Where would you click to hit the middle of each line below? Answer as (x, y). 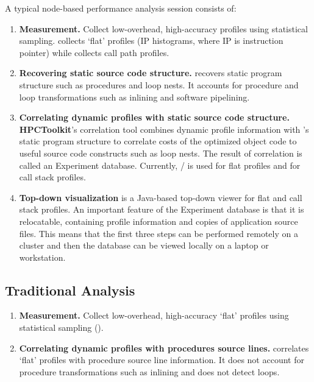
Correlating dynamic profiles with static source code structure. (154, 117)
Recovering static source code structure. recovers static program (151, 73)
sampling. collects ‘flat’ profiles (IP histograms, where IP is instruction (151, 41)
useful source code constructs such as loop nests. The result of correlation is (161, 153)
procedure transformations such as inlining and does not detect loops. (149, 371)
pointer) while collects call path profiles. (94, 52)
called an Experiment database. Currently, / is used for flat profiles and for (160, 165)
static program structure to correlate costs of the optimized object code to (158, 141)
